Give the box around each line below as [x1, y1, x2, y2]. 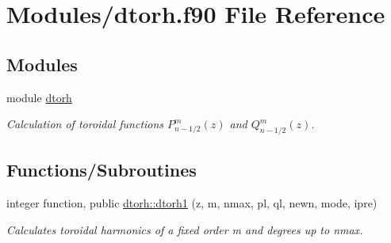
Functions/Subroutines [6, 158, 197, 182]
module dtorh [6, 89, 72, 105]
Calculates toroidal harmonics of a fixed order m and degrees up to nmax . [6, 221, 363, 237]
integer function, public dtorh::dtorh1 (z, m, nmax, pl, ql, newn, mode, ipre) [6, 195, 378, 211]
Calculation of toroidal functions [6, 116, 164, 132]
